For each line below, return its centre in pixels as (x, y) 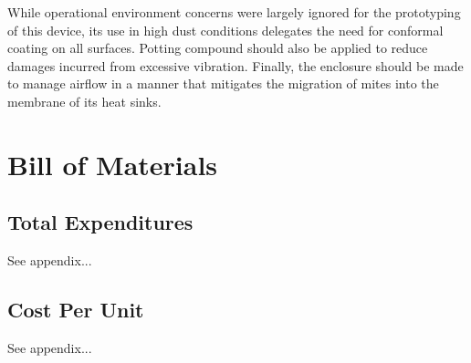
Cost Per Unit (76, 310)
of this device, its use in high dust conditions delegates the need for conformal (225, 30)
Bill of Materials (113, 164)
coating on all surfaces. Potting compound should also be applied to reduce (218, 48)
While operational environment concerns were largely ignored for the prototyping (234, 12)
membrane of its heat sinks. (84, 101)
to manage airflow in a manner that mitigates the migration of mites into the (223, 83)
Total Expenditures (100, 222)
